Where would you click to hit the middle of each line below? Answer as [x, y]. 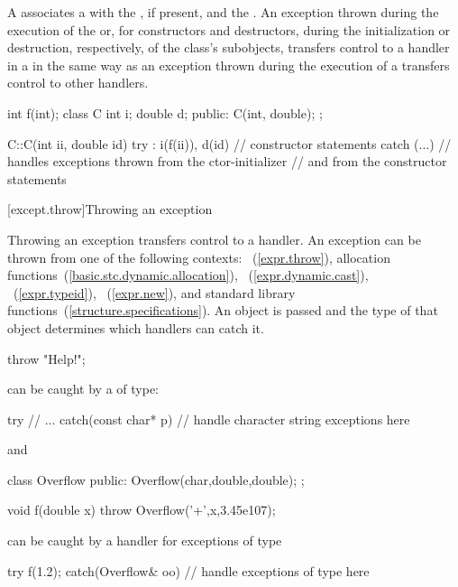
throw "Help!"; [46, 358]
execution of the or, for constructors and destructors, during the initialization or [229, 29]
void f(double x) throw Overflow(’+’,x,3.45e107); [142, 510]
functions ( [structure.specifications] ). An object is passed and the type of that [223, 310]
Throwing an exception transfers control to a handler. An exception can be [214, 239]
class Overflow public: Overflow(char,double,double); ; [156, 479]
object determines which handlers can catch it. [136, 327]
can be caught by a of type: [83, 389]
